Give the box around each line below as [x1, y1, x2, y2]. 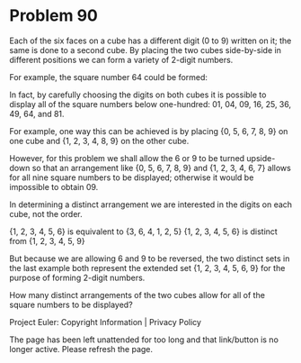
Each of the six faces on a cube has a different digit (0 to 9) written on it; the [9, 35, 292, 46]
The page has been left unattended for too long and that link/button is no [9, 334, 279, 345]
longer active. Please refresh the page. [9, 343, 154, 354]
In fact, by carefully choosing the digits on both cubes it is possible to [9, 89, 267, 100]
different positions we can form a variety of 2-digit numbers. [9, 54, 234, 65]
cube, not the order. [9, 208, 83, 219]
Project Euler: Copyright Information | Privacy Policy [9, 316, 202, 327]
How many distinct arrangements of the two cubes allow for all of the [9, 289, 265, 300]
